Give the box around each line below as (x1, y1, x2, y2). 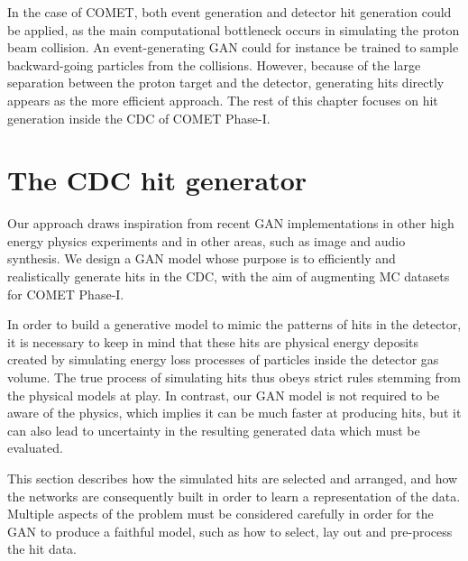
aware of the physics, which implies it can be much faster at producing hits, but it (7, 403, 462, 422)
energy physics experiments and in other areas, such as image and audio (7, 231, 406, 250)
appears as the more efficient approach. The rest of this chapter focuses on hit (7, 90, 438, 109)
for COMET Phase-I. (7, 284, 124, 303)
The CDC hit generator (7, 161, 307, 198)
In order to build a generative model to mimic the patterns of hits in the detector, (7, 315, 462, 334)
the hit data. (7, 539, 78, 558)
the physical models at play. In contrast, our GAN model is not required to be (7, 385, 440, 404)
